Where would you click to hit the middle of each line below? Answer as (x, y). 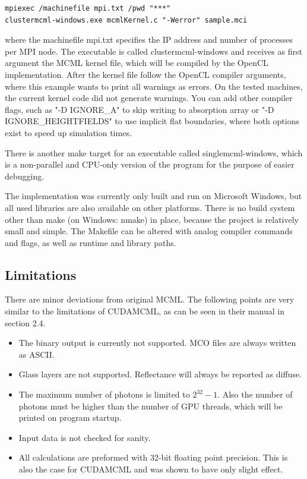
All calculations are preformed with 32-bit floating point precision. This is (153, 457)
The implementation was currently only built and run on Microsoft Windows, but (153, 196)
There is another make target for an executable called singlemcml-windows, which (154, 152)
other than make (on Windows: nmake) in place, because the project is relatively (152, 219)
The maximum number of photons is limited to (104, 394)
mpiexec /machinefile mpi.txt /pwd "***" (88, 8)
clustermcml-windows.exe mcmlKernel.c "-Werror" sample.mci (126, 20)
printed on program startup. (70, 417)
